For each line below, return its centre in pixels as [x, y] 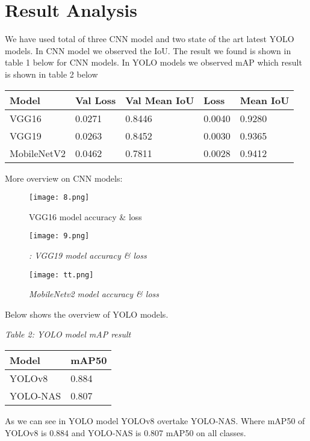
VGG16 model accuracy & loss [85, 216]
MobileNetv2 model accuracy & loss [94, 294]
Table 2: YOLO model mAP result [68, 334]
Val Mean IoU [160, 100]
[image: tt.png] [61, 275]
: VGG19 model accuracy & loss [88, 255]
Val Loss [95, 100]
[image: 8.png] [59, 198]
